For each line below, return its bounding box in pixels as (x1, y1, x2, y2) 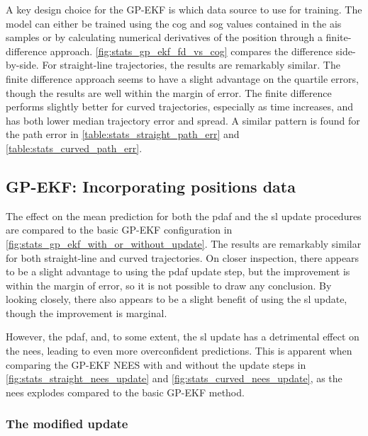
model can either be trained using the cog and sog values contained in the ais (6, 16, 342, 30)
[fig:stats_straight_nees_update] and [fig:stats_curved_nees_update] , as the (6, 371, 342, 386)
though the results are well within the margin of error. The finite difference (6, 85, 332, 100)
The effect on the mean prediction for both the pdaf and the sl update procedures (6, 208, 362, 223)
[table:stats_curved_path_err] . (6, 140, 143, 155)
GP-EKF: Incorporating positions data (6, 175, 296, 197)
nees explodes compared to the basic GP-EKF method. (6, 384, 245, 399)
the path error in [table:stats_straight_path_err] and (6, 127, 240, 142)
